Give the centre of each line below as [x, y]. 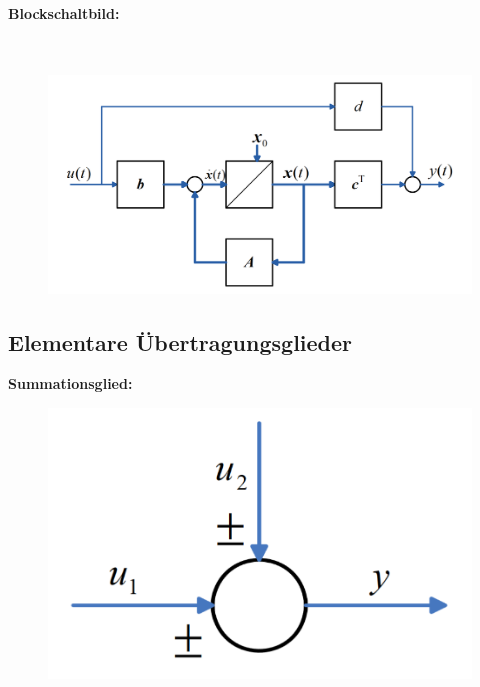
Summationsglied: [70, 383]
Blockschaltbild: [64, 12]
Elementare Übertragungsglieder [180, 341]
